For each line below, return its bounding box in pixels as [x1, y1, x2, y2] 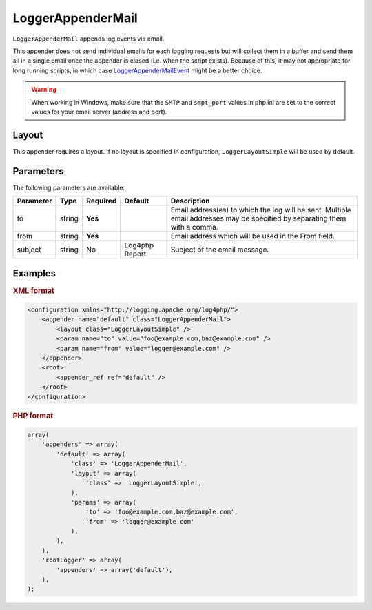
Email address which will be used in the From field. [170, 232, 335, 241]
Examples [12, 267, 56, 279]
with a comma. [170, 223, 218, 232]
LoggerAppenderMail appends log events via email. [12, 34, 165, 43]
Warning [31, 85, 56, 94]
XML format [12, 286, 55, 296]
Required [86, 196, 117, 206]
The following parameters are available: [12, 183, 125, 192]
